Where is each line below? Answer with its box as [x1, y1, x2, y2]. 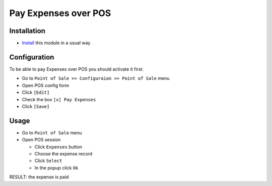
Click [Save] [22, 103, 50, 109]
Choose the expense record [34, 151, 93, 156]
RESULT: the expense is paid [9, 174, 69, 180]
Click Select [34, 158, 62, 164]
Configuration [9, 53, 54, 61]
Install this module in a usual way [22, 40, 91, 46]
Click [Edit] [22, 89, 50, 95]
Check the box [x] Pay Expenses [22, 96, 96, 102]
